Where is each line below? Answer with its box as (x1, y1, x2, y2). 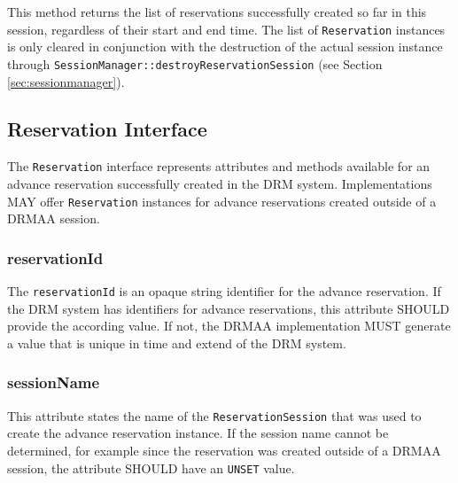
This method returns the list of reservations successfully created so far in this (7, 3, 427, 20)
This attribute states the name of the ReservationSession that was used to (7, 406, 422, 425)
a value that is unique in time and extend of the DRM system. (7, 333, 346, 352)
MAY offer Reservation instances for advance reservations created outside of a (7, 191, 437, 210)
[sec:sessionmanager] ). (7, 72, 125, 90)
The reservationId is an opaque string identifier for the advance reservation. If (7, 282, 441, 300)
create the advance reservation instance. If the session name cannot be (7, 424, 389, 442)
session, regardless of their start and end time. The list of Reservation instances (7, 19, 446, 38)
